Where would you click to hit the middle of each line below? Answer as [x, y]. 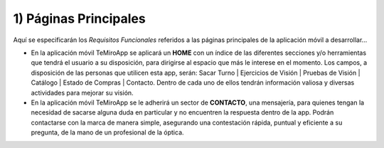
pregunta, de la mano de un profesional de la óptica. [107, 132]
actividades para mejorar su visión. [82, 92]
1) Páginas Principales [79, 18]
